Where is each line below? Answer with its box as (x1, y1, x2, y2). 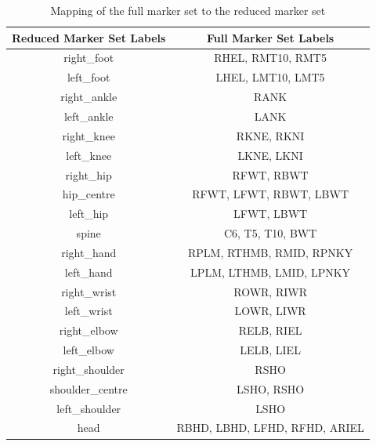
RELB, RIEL (238, 322, 302, 339)
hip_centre (62, 186, 115, 202)
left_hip (69, 205, 109, 222)
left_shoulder (56, 400, 121, 416)
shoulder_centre (49, 380, 128, 397)
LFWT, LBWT (233, 205, 308, 222)
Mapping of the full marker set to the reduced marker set (50, 2, 326, 18)
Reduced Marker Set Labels (12, 29, 166, 45)
